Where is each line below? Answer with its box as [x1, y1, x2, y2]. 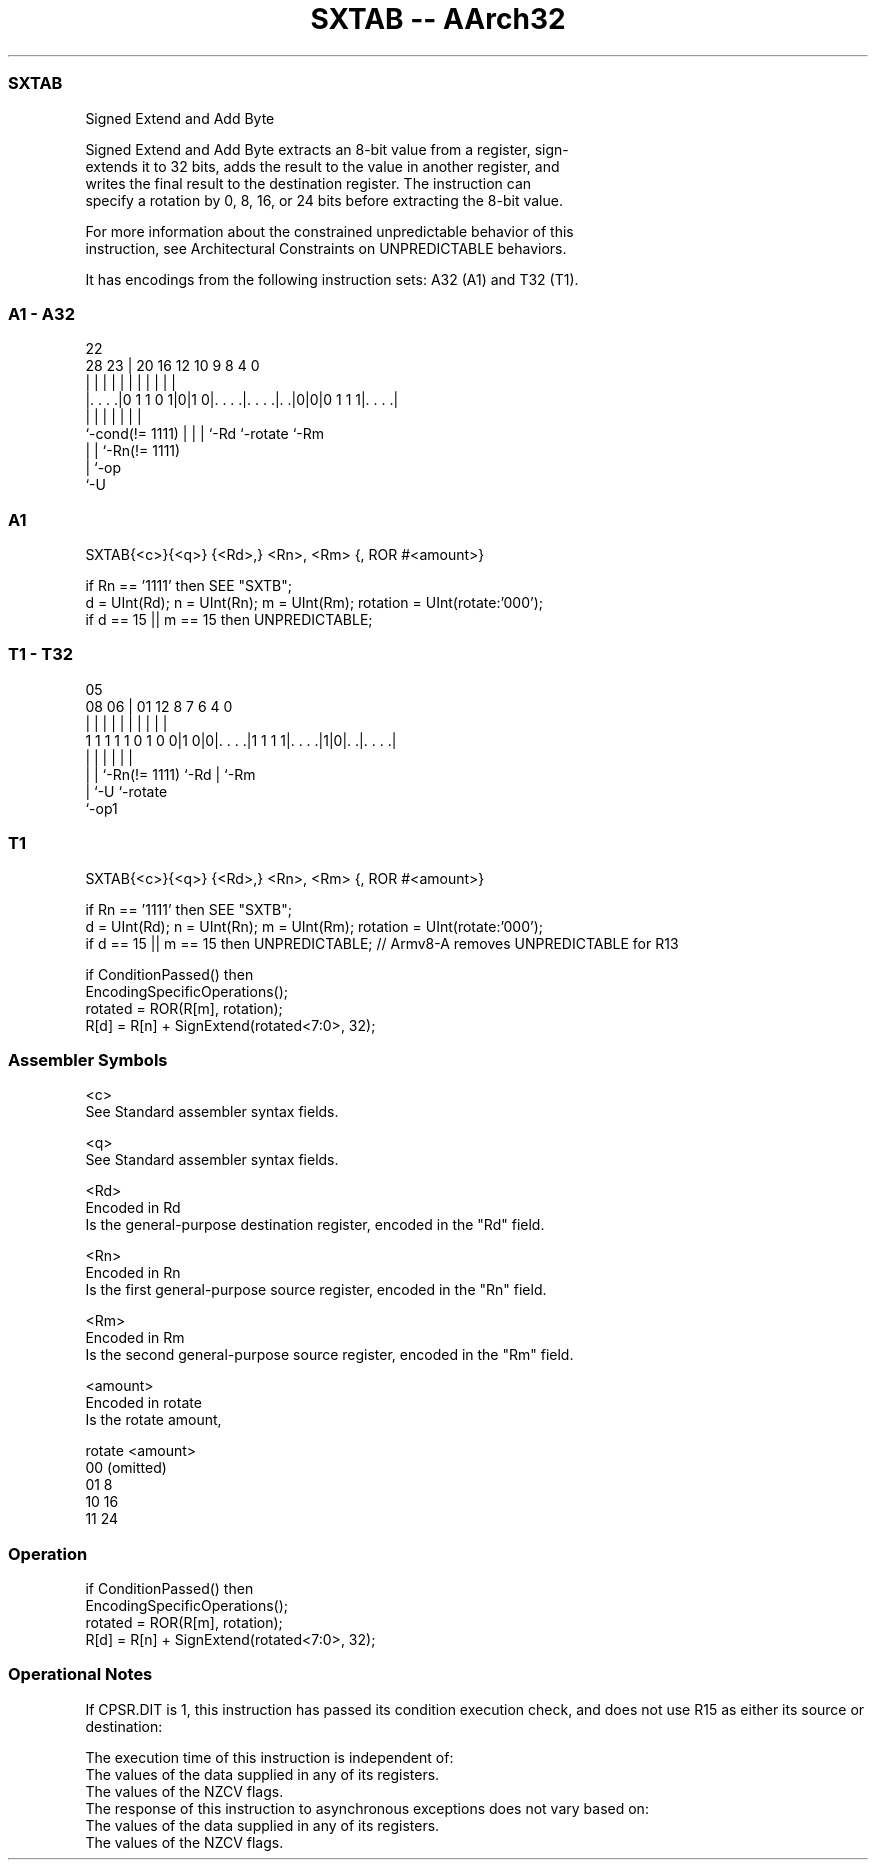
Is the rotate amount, [85, 1411, 222, 1429]
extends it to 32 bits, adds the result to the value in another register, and [85, 157, 560, 175]
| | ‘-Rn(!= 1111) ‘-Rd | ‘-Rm [85, 765, 256, 783]
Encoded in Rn [85, 1264, 181, 1282]
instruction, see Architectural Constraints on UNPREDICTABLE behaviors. [85, 239, 567, 257]
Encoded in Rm [85, 1329, 185, 1347]
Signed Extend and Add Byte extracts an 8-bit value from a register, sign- [85, 140, 569, 158]
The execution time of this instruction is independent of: [85, 1748, 454, 1766]
